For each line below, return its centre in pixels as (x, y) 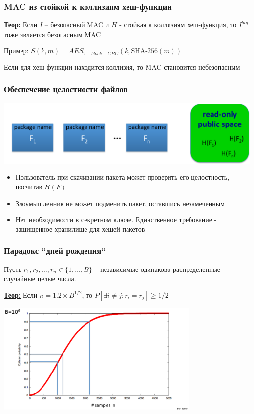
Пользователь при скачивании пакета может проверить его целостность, (122, 177)
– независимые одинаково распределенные (158, 269)
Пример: (16, 51)
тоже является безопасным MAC (53, 34)
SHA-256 (144, 52)
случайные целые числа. (40, 279)
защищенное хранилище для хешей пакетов (80, 229)
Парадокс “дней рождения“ (55, 251)
